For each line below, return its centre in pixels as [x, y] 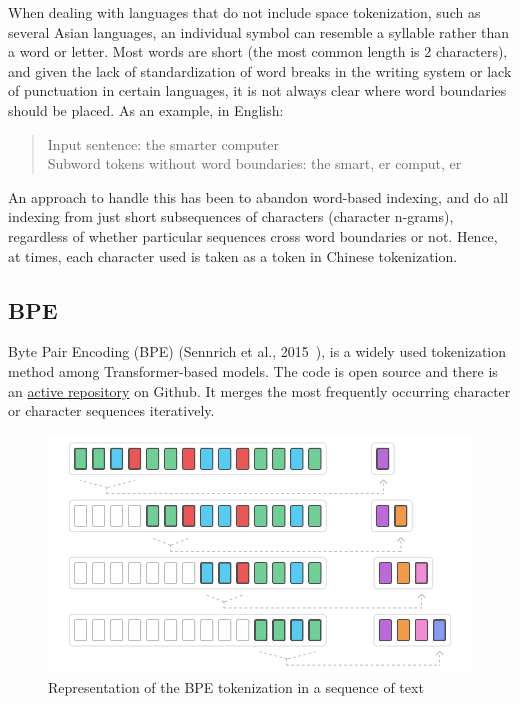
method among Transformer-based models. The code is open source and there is [253, 370]
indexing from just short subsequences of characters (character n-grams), [231, 216]
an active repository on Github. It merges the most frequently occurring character [259, 390]
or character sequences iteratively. [111, 410]
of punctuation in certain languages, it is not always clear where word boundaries [257, 90]
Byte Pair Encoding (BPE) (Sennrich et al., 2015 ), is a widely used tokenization [257, 351]
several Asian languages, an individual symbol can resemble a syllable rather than [259, 31]
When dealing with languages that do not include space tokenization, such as [244, 12]
